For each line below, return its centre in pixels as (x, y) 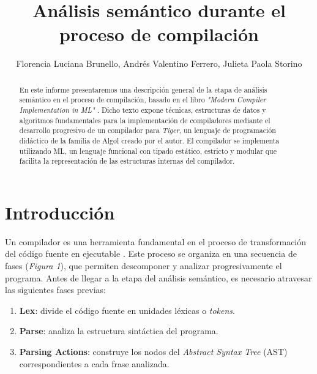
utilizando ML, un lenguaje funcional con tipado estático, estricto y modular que (148, 151)
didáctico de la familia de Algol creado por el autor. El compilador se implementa (149, 140)
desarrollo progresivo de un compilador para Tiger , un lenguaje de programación (147, 130)
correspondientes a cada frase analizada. (94, 363)
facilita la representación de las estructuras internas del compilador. (127, 161)
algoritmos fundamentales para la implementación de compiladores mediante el (145, 120)
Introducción (60, 212)
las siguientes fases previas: (55, 290)
